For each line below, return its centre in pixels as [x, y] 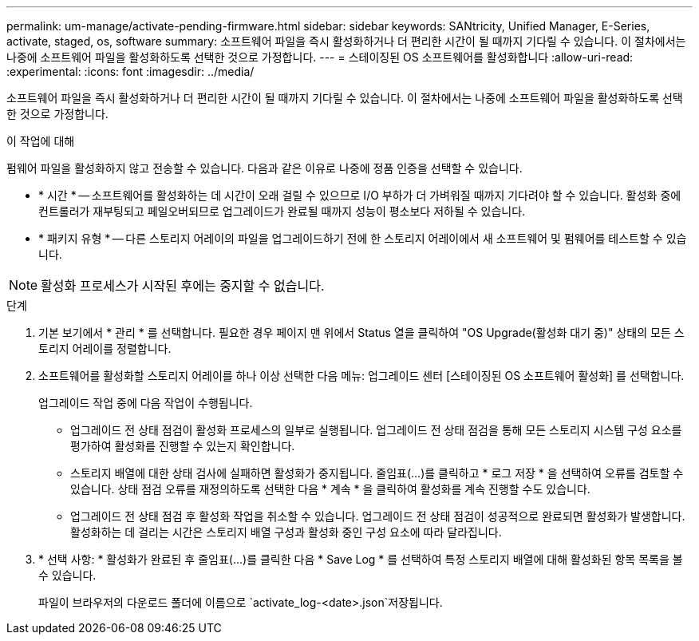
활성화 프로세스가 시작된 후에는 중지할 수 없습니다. [183, 286]
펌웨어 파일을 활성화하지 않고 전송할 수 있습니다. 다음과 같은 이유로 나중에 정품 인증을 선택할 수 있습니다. [265, 168]
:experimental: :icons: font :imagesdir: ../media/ [130, 71]
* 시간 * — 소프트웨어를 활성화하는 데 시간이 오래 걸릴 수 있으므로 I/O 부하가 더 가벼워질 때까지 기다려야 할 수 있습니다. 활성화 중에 [360, 195]
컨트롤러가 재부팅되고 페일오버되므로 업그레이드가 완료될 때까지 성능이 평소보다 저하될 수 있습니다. [282, 211]
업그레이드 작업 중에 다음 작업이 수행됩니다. [146, 403]
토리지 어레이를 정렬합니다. [105, 348]
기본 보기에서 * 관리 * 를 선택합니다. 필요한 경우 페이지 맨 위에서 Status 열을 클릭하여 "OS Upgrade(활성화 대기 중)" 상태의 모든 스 [361, 332]
